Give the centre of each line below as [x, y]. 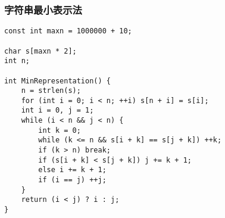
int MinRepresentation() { [57, 81]
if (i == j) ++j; [72, 180]
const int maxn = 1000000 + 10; [68, 31]
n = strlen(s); [51, 91]
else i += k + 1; [72, 170]
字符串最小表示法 [43, 9]
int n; [17, 61]
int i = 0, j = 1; [57, 110]
